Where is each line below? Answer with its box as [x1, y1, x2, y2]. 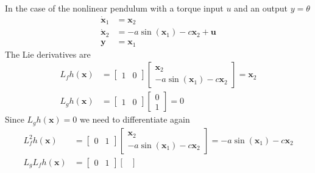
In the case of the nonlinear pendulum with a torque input [5, 2, 224, 14]
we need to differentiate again [79, 113, 190, 126]
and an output [234, 2, 288, 14]
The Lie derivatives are [5, 47, 91, 60]
